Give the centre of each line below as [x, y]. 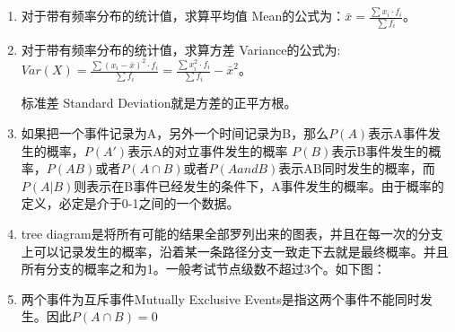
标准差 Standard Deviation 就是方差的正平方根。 [159, 103]
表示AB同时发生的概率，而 [357, 168]
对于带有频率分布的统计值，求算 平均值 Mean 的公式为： [183, 16]
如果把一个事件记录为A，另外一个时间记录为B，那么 [175, 133]
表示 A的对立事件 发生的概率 [208, 150]
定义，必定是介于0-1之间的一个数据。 [130, 203]
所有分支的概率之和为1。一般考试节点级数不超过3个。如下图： [203, 269]
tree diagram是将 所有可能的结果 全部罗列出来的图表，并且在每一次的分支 [232, 233]
